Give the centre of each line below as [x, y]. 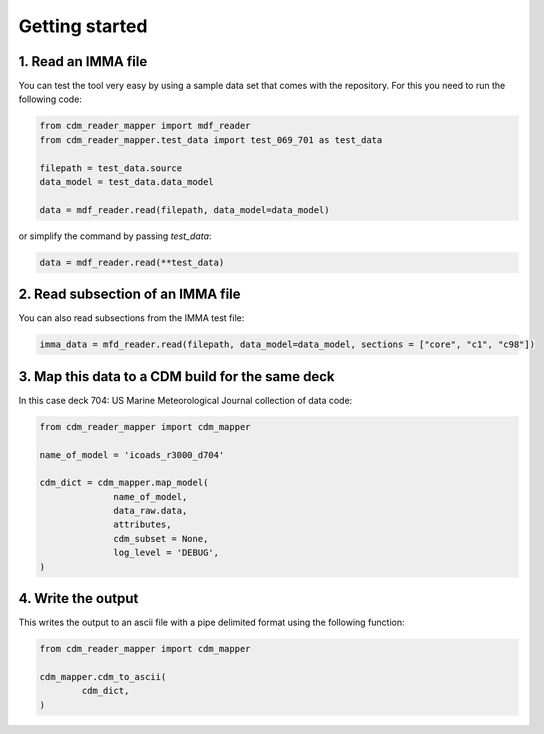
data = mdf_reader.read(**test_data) [132, 262]
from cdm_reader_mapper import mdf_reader [145, 126]
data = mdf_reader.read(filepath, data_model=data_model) [184, 209]
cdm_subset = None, [161, 538]
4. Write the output [78, 598]
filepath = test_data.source [111, 168]
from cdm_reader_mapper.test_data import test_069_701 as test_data [211, 139]
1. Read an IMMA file [83, 61]
